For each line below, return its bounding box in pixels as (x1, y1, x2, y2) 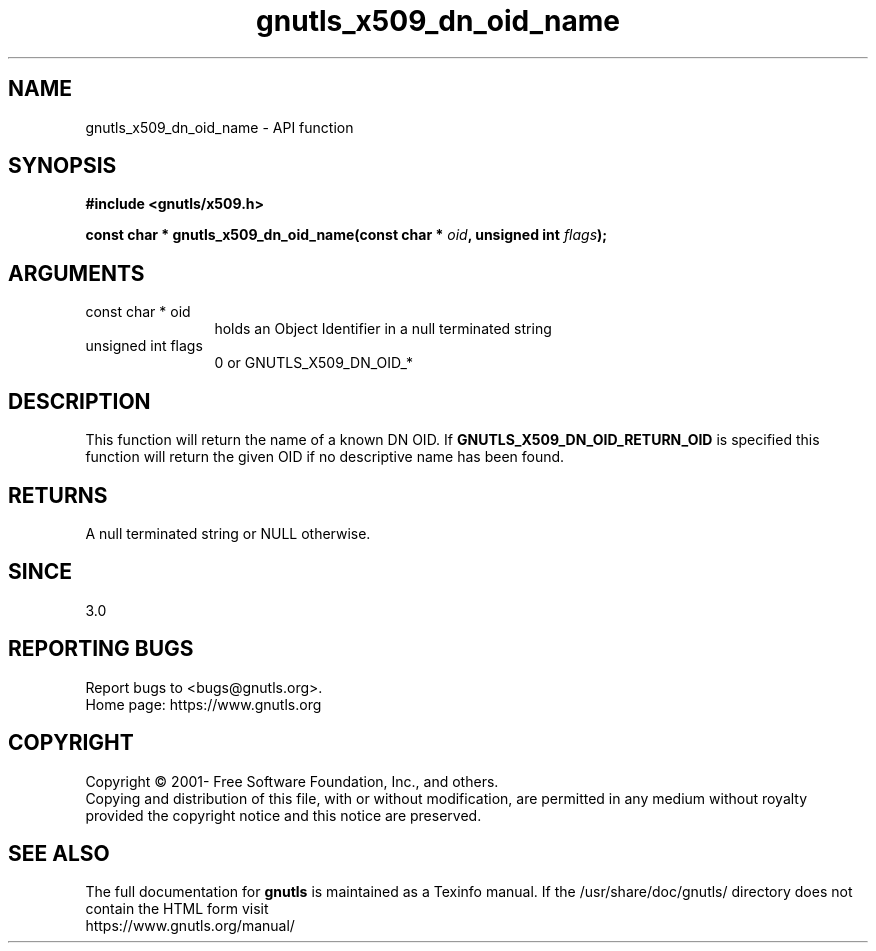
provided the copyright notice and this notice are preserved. (85, 806, 482, 824)
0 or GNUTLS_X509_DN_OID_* (214, 354, 414, 372)
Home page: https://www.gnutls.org (85, 695, 322, 713)
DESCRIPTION (8, 388, 151, 414)
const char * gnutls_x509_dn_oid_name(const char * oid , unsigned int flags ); (85, 226, 608, 244)
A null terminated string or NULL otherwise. (85, 524, 371, 542)
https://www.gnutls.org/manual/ (85, 917, 295, 935)
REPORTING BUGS (8, 636, 194, 662)
